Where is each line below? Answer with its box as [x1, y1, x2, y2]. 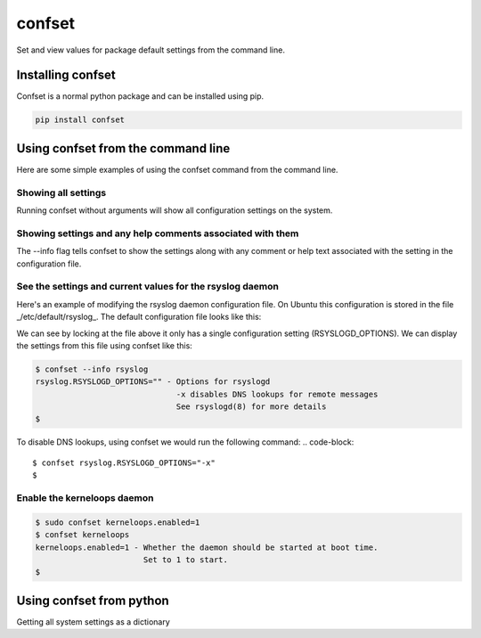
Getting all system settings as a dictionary [16, 616, 171, 627]
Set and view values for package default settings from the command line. [16, 45, 285, 55]
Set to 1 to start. [143, 554, 229, 565]
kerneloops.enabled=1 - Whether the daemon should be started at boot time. [35, 542, 379, 552]
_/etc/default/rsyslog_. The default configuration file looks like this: [16, 312, 262, 323]
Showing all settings [16, 186, 107, 199]
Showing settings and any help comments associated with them [16, 227, 299, 240]
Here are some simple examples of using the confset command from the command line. [16, 164, 338, 175]
